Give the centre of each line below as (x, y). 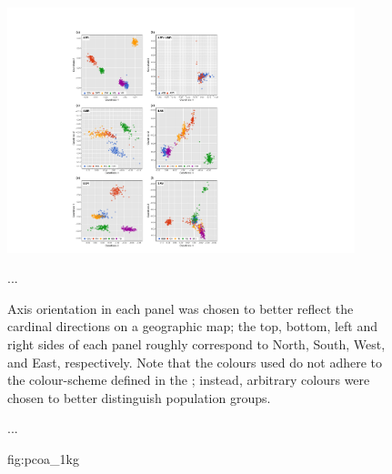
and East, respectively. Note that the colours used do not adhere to (195, 362)
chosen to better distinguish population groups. (139, 397)
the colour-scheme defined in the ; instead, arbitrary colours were (189, 380)
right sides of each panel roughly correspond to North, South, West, (196, 344)
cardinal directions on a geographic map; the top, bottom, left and (193, 326)
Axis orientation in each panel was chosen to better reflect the (181, 308)
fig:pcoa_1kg (43, 459)
